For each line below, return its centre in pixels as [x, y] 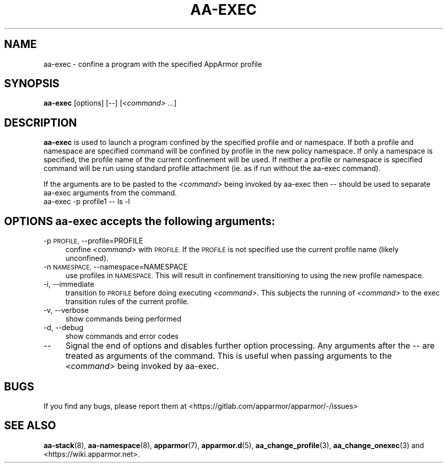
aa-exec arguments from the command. [110, 193]
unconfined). [87, 258]
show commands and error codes [122, 336]
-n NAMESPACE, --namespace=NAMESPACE [116, 267]
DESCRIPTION [41, 122]
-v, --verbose [66, 310]
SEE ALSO [30, 426]
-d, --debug [64, 328]
